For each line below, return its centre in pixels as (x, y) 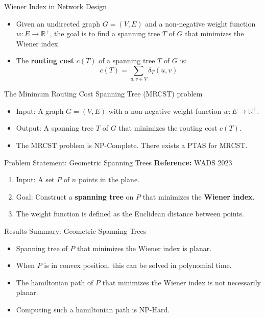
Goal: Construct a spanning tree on (75, 196)
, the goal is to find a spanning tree (105, 33)
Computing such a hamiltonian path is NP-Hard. (93, 310)
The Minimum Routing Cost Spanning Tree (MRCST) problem (103, 94)
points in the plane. (109, 179)
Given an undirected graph (58, 23)
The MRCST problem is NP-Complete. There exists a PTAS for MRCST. (132, 145)
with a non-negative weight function (165, 111)
